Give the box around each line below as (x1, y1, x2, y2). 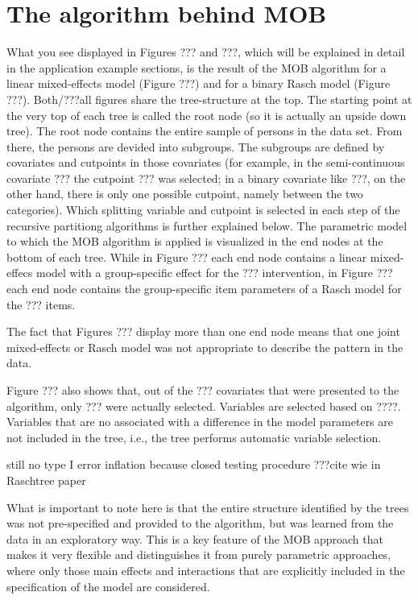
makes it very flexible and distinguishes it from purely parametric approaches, (6, 546, 391, 563)
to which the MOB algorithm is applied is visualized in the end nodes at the (6, 233, 383, 250)
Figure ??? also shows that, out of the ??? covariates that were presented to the (6, 382, 399, 398)
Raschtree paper (6, 471, 86, 488)
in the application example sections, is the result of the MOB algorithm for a (6, 59, 387, 76)
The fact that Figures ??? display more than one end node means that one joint (6, 323, 400, 340)
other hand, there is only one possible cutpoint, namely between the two (6, 185, 363, 202)
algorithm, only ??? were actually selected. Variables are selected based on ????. (6, 397, 401, 414)
